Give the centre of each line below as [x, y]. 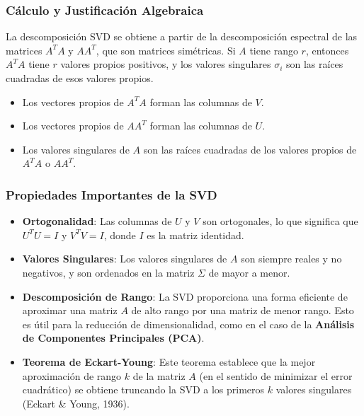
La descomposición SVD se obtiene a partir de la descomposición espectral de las [182, 36]
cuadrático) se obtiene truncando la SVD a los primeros [143, 389]
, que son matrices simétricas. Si [166, 50]
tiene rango [274, 50]
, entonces [327, 50]
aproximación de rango [72, 375]
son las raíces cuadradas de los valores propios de [250, 149]
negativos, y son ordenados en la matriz [108, 272]
